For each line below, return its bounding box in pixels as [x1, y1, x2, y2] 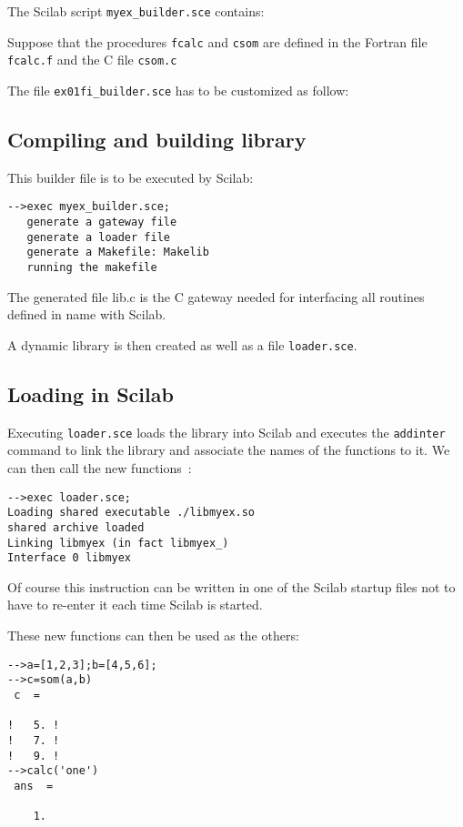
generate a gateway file [26, 216, 177, 229]
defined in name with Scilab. [7, 305, 166, 324]
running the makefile [26, 261, 157, 275]
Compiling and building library [7, 126, 307, 154]
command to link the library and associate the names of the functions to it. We [7, 440, 450, 459]
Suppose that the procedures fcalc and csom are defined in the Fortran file [7, 32, 428, 51]
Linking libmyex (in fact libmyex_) [7, 536, 229, 550]
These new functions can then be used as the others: [7, 626, 299, 645]
